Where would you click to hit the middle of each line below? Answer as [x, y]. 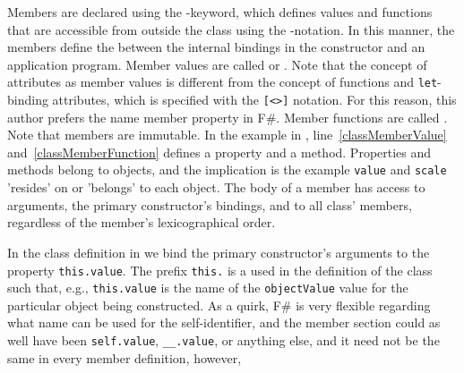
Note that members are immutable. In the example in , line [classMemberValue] [227, 135]
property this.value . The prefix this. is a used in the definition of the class [220, 270]
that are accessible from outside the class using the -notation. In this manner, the [231, 29]
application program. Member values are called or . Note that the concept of [217, 64]
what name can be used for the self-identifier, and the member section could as [224, 322]
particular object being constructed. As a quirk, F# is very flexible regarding [219, 305]
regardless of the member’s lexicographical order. [142, 222]
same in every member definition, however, [125, 357]
